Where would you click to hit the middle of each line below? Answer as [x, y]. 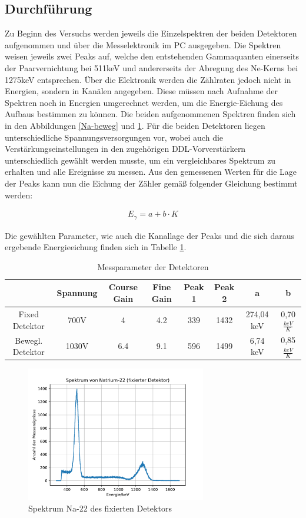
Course [123, 287]
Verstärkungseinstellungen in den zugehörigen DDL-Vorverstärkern [125, 149]
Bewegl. [29, 340]
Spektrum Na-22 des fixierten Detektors [100, 508]
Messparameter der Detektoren [153, 266]
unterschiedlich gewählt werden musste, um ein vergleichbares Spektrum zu [140, 160]
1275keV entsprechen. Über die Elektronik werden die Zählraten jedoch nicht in [148, 79]
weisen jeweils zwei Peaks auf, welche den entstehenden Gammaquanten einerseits [152, 56]
